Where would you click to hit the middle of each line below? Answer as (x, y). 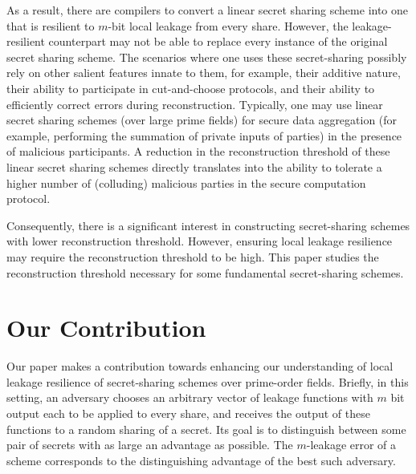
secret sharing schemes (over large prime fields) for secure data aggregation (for (202, 120)
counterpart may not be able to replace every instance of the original (218, 41)
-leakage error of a (351, 445)
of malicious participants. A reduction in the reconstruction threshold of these (198, 151)
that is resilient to (51, 25)
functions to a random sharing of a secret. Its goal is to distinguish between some (206, 429)
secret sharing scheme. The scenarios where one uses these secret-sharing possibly (207, 57)
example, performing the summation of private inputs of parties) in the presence (204, 135)
